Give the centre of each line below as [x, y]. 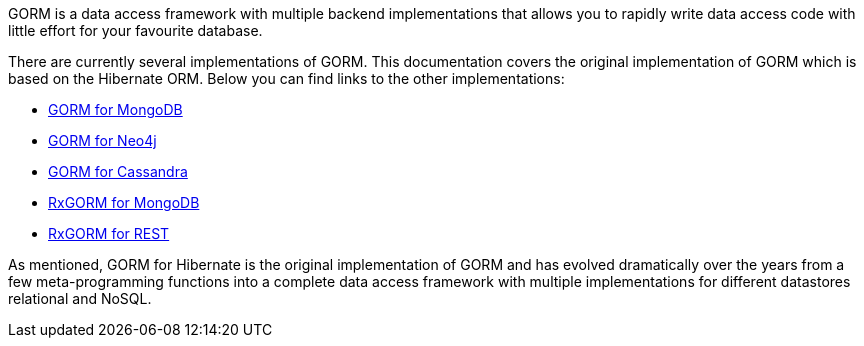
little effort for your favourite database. [135, 30]
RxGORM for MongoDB [124, 202]
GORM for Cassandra [118, 171]
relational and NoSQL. [80, 298]
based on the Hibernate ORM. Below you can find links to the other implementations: [286, 78]
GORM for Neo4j [102, 140]
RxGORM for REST [109, 233]
